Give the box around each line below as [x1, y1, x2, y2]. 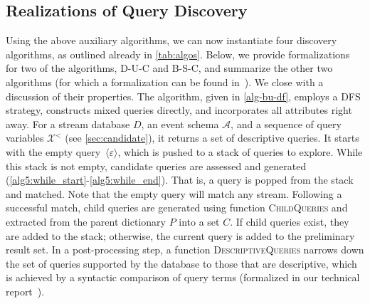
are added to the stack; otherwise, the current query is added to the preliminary [6, 228, 355, 243]
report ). [6, 283, 45, 298]
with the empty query [6, 144, 101, 159]
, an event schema [141, 116, 219, 131]
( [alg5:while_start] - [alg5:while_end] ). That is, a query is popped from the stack [6, 172, 354, 187]
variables [6, 130, 44, 145]
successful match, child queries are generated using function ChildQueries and [6, 200, 348, 215]
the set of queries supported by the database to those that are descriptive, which [6, 256, 357, 271]
